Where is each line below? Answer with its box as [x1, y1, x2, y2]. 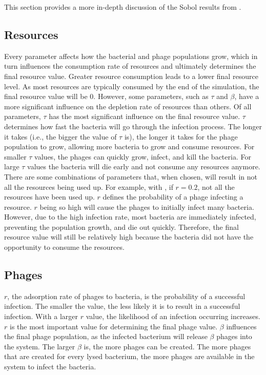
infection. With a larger [4, 311, 78, 322]
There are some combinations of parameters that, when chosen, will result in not [4, 171, 258, 182]
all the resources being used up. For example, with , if [4, 181, 173, 192]
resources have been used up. [4, 191, 95, 202]
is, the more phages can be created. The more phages [84, 341, 251, 351]
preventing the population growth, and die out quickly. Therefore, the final [4, 221, 239, 232]
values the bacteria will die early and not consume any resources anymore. [27, 161, 260, 172]
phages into [216, 331, 252, 342]
